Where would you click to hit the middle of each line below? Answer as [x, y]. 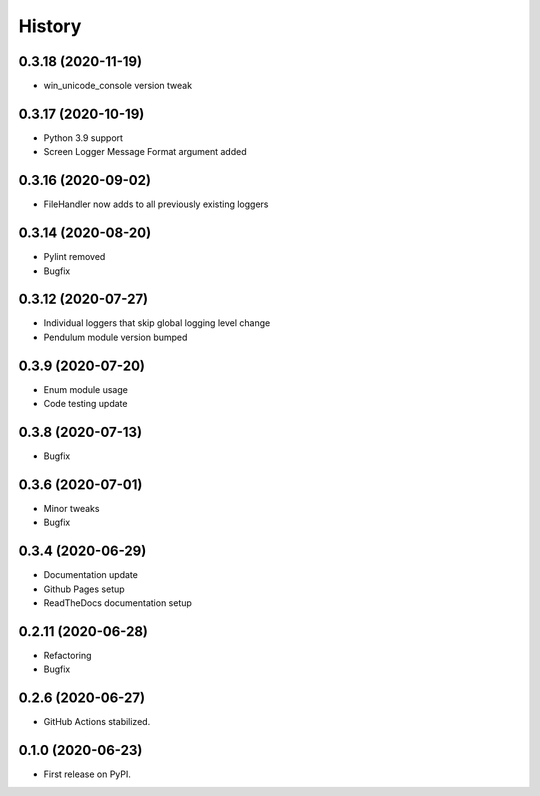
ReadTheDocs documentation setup [117, 603]
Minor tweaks [71, 508]
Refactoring [67, 655]
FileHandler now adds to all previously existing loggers [156, 204]
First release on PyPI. [87, 774]
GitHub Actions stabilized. [97, 722]
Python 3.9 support [83, 137]
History [50, 26]
